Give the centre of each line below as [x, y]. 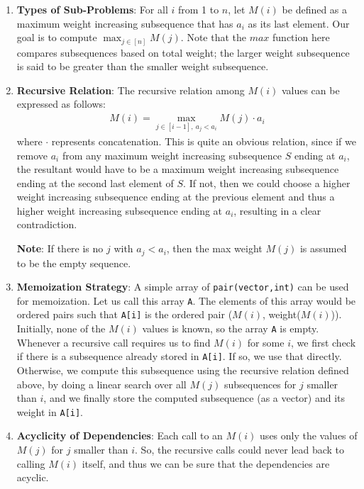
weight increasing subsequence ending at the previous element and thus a [176, 197]
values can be [310, 90]
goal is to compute [57, 37]
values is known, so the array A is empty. [231, 328]
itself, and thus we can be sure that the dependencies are [206, 463]
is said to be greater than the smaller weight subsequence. [143, 66]
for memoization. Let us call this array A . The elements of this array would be [186, 300]
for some [266, 342]
